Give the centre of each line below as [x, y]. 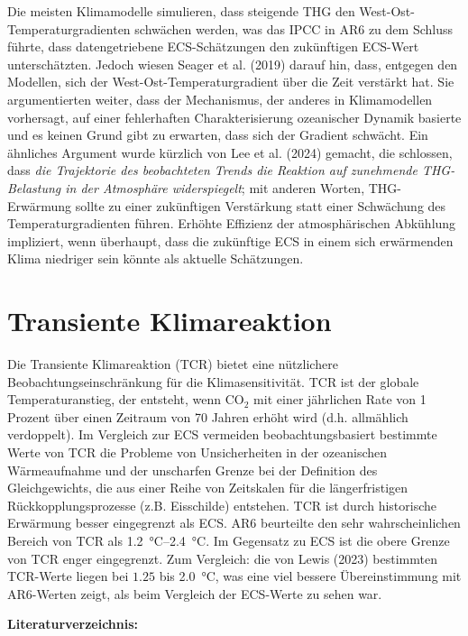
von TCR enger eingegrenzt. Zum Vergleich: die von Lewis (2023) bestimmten [222, 558]
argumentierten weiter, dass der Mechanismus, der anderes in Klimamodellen [220, 99]
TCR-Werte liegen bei [68, 576]
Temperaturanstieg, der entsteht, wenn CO [126, 399]
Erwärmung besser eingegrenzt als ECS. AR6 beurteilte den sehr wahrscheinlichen [234, 523]
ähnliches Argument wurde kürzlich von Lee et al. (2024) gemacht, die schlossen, [230, 152]
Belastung [34, 187]
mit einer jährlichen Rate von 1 [340, 399]
